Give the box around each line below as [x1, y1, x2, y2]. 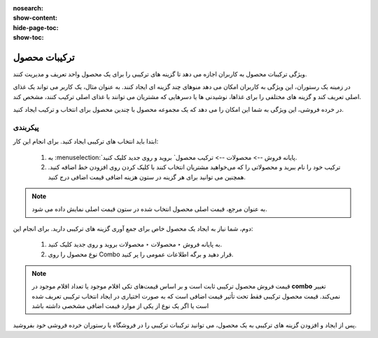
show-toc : [13, 34, 44, 42]
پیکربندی [13, 123, 39, 133]
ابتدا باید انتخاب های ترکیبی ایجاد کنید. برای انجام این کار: [13, 137, 159, 146]
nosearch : [13, 4, 43, 12]
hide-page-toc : [13, 23, 59, 31]
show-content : [13, 14, 57, 22]
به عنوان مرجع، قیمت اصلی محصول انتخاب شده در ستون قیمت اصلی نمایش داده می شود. [31, 205, 267, 213]
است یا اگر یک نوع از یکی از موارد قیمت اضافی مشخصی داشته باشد [31, 302, 209, 310]
